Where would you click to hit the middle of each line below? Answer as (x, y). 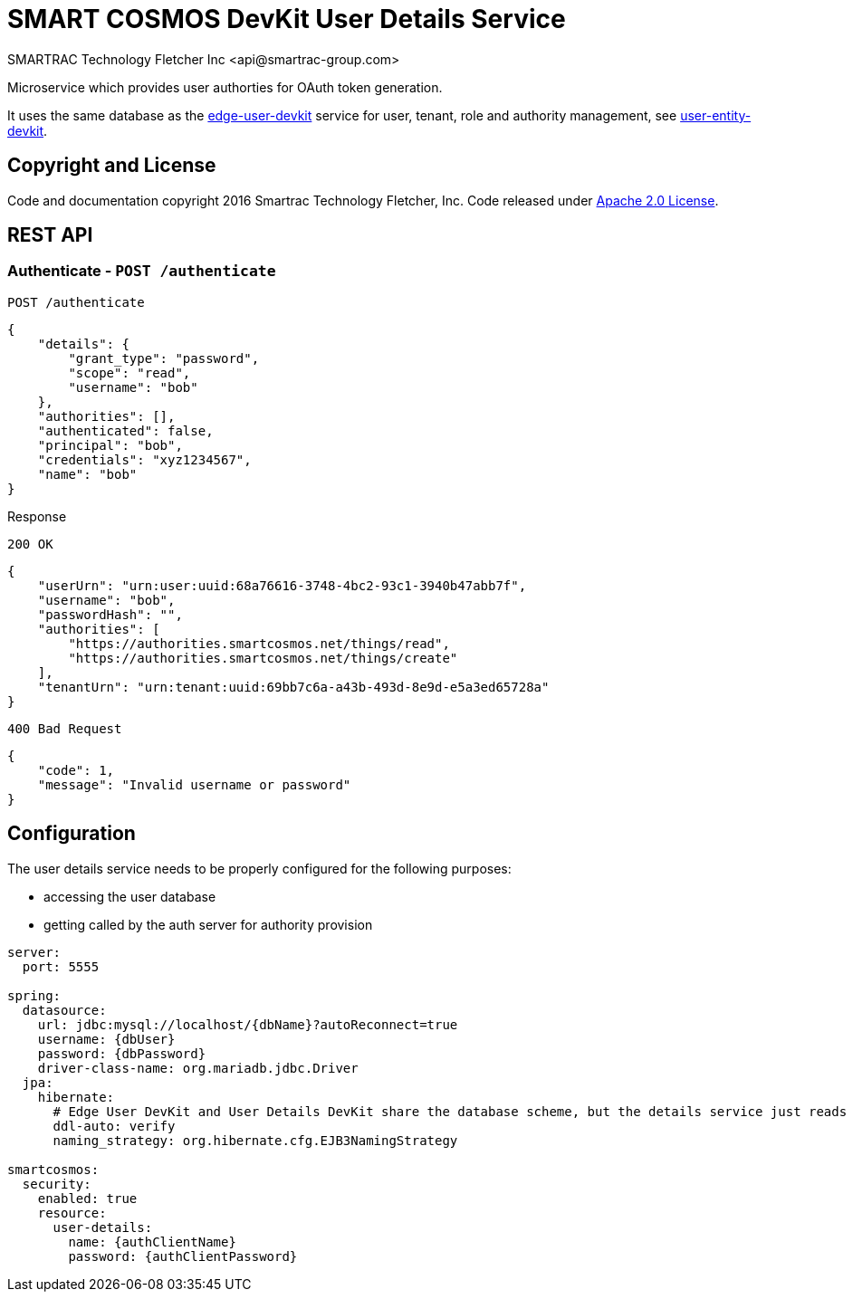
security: (57, 1184)
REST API (50, 235)
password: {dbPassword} (122, 1053)
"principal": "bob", (110, 445)
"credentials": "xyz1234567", (144, 459)
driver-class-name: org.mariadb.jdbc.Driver (198, 1068)
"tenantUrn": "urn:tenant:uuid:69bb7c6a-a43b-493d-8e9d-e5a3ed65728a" (293, 687)
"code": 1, (76, 770)
